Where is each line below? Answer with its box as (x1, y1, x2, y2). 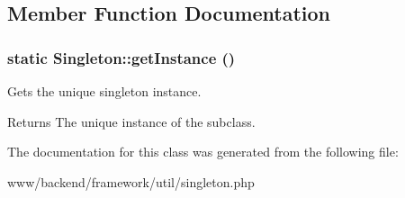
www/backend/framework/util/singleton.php (7, 172, 255, 191)
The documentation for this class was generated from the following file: (7, 142, 399, 161)
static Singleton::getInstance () (7, 46, 236, 68)
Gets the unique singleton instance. (7, 82, 202, 100)
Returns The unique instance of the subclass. (7, 112, 256, 130)
